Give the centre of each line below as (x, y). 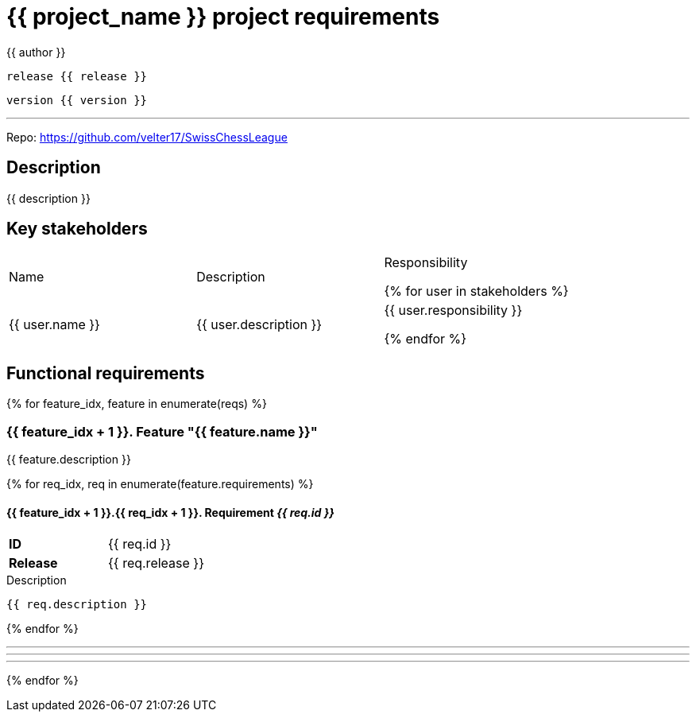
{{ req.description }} (77, 605)
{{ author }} (36, 52)
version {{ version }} (77, 100)
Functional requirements (106, 373)
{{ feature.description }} (69, 460)
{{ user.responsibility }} (453, 310)
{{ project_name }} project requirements (223, 17)
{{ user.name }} (54, 325)
